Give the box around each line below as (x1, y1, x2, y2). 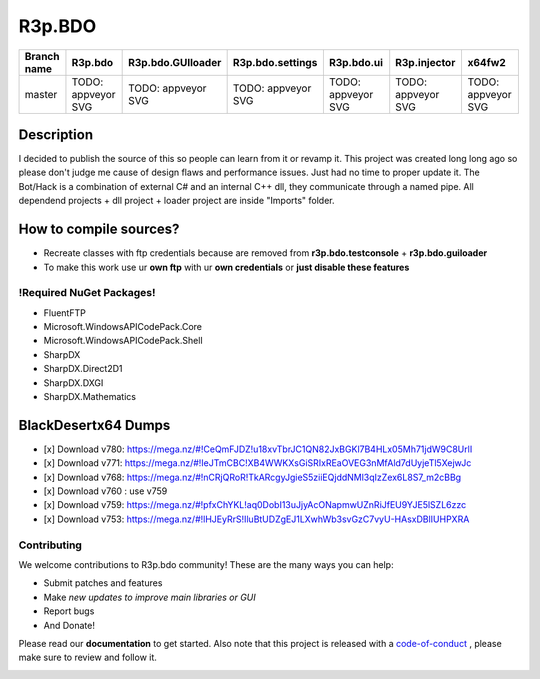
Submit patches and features (43, 577, 163, 589)
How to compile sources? (18, 221, 180, 238)
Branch (24, 49, 60, 63)
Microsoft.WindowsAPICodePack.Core (43, 321, 203, 333)
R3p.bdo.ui (328, 55, 384, 69)
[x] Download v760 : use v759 (43, 485, 168, 497)
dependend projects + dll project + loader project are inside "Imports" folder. (18, 195, 335, 207)
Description (18, 126, 94, 143)
